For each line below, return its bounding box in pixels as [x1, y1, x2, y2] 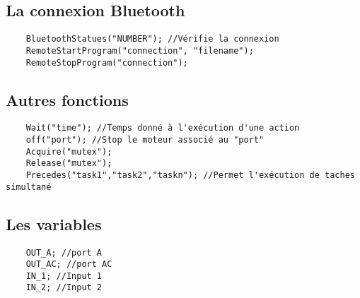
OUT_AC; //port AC [25, 259, 112, 270]
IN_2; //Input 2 [25, 282, 103, 293]
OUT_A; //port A [25, 247, 103, 258]
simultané [6, 181, 52, 192]
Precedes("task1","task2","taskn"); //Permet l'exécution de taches [25, 170, 355, 180]
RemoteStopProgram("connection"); [25, 57, 188, 68]
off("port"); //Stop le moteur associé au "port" [25, 135, 265, 145]
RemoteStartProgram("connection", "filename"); [25, 45, 254, 56]
